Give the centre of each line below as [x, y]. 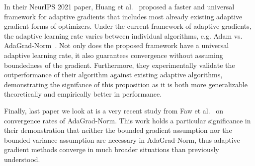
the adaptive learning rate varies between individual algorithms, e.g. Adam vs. [123, 35]
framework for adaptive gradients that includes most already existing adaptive [123, 16]
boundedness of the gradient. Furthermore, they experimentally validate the [120, 65]
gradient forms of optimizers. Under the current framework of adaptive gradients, [128, 26]
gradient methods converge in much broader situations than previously [112, 149]
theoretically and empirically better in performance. [83, 94]
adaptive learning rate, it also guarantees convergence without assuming [114, 55]
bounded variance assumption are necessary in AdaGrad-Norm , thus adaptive [122, 139]
